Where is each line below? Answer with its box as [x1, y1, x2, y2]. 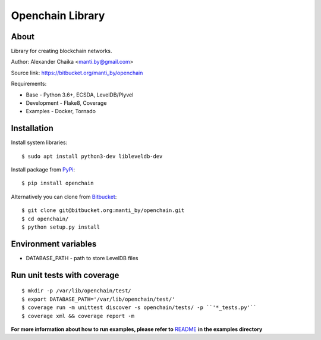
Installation [11, 123, 53, 133]
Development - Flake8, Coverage [26, 99, 107, 107]
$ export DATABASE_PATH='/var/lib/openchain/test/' [21, 295, 175, 302]
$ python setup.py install [21, 224, 100, 230]
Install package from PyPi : [11, 166, 75, 173]
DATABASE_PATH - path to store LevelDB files [26, 254, 139, 261]
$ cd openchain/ [21, 215, 69, 222]
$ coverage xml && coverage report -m [21, 313, 135, 319]
